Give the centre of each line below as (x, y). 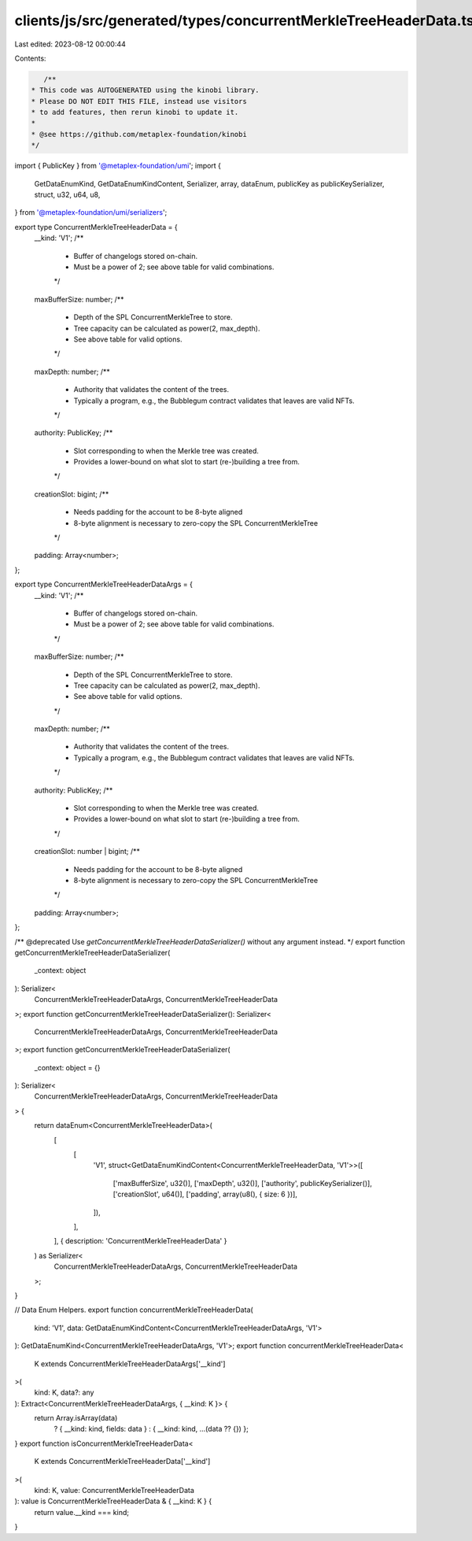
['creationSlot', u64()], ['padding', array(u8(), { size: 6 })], (205, 1194)
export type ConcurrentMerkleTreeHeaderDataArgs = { (103, 584)
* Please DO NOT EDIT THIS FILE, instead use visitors (139, 101)
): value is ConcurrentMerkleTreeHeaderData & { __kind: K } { (113, 1501)
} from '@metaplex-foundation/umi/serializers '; (91, 212)
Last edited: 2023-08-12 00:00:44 (70, 44)
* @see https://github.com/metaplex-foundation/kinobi (139, 134)
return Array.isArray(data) (76, 1418)
